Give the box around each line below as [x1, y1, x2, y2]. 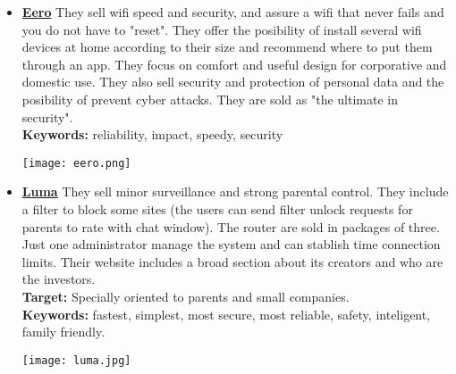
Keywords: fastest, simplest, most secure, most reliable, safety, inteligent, [21, 304, 431, 323]
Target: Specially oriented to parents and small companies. [21, 287, 350, 305]
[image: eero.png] [21, 156, 131, 170]
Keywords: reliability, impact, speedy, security [21, 125, 283, 144]
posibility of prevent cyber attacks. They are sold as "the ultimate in [21, 89, 399, 108]
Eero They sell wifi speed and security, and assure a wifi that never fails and [21, 3, 444, 21]
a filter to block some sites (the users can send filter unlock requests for [21, 200, 413, 218]
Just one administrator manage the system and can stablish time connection [21, 235, 441, 253]
